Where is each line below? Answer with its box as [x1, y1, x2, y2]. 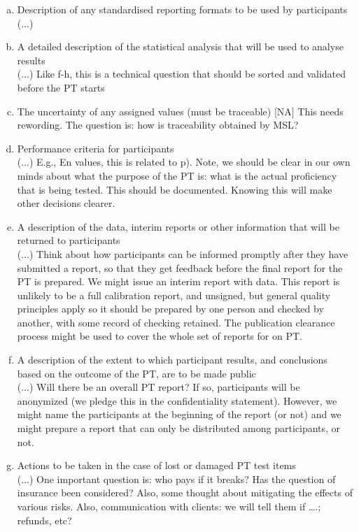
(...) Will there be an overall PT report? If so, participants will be [17, 380, 300, 394]
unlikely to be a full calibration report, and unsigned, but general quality [17, 287, 330, 302]
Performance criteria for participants [17, 141, 174, 155]
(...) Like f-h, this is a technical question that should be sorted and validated [17, 66, 346, 81]
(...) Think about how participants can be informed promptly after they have [17, 246, 349, 261]
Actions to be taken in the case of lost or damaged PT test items [17, 458, 296, 473]
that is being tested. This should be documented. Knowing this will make [17, 182, 332, 196]
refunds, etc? [17, 512, 72, 527]
